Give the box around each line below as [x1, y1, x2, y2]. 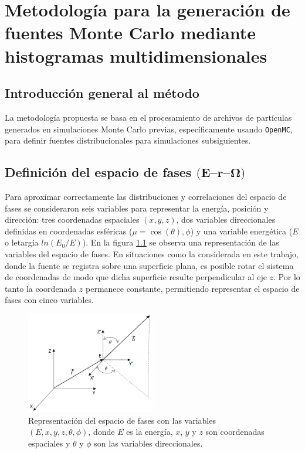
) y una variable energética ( [190, 224, 293, 237]
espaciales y [28, 437, 70, 449]
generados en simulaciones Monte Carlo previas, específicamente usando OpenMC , [5, 122, 293, 135]
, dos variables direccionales [176, 213, 276, 226]
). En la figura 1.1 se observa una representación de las [82, 236, 279, 248]
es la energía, [126, 425, 173, 438]
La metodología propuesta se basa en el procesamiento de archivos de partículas [5, 111, 292, 123]
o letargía [5, 236, 39, 248]
